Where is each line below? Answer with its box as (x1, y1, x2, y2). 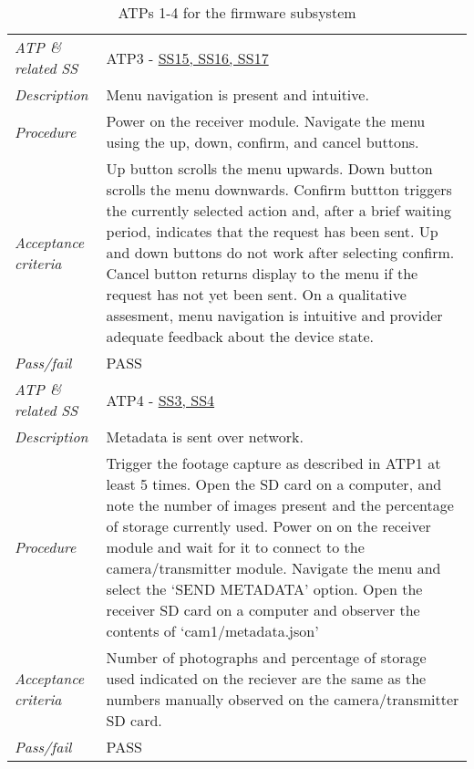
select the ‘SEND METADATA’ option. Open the (106, 578, 423, 599)
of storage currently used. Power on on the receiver (106, 515, 431, 536)
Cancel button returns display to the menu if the (106, 263, 418, 284)
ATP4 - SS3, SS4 (106, 389, 215, 410)
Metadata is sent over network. (106, 426, 304, 447)
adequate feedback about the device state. (106, 326, 375, 347)
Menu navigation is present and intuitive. (106, 84, 369, 105)
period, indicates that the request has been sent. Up (106, 221, 438, 242)
